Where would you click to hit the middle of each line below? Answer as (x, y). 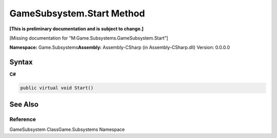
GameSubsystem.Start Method (77, 13)
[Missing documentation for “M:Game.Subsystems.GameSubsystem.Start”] (89, 38)
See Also (24, 104)
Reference (23, 119)
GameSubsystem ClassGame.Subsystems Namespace (67, 129)
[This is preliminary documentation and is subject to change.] (76, 29)
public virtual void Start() (57, 88)
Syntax (21, 62)
